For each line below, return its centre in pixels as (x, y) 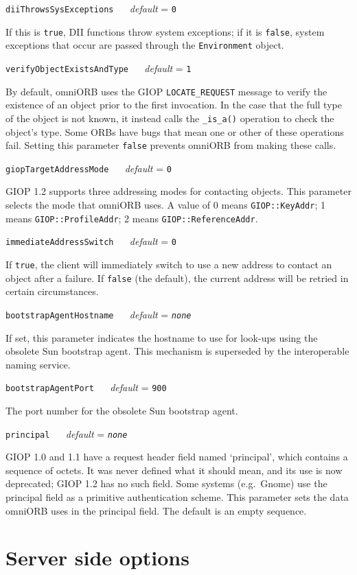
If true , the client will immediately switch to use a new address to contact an (169, 264)
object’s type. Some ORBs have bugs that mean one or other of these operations (175, 131)
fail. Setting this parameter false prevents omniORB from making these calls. (171, 145)
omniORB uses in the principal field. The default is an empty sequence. (156, 510)
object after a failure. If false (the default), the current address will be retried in (177, 278)
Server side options (97, 558)
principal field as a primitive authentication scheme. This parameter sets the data (177, 497)
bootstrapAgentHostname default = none (99, 314)
